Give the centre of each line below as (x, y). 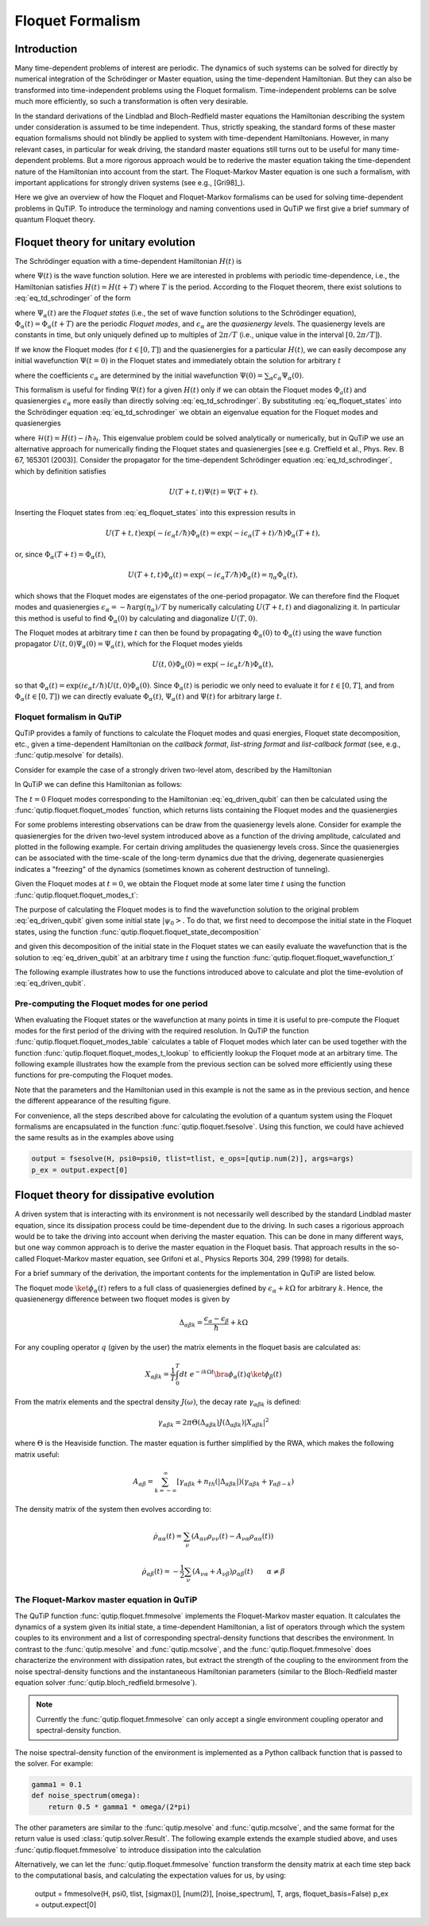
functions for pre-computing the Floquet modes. (94, 1075)
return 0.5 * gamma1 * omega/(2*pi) (119, 1807)
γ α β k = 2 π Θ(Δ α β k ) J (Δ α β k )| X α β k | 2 (213, 1422)
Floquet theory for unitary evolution (105, 242)
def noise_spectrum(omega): (86, 1796)
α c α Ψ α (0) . (286, 376)
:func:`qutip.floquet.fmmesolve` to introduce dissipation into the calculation (138, 1850)
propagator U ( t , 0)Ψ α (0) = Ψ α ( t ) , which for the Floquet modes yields (129, 645)
